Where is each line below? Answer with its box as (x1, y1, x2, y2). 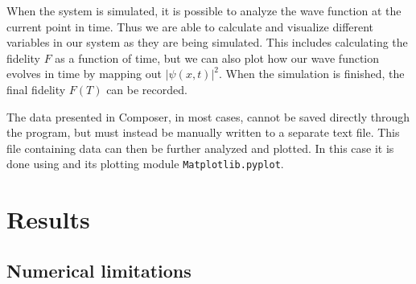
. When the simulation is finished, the (219, 65, 405, 82)
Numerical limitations (6, 257, 192, 282)
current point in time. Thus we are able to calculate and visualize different (6, 18, 374, 35)
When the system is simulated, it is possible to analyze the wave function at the (6, 2, 402, 19)
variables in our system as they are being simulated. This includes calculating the (6, 34, 408, 51)
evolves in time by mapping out (6, 65, 162, 82)
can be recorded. (106, 80, 187, 97)
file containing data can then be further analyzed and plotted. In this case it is (6, 139, 394, 156)
